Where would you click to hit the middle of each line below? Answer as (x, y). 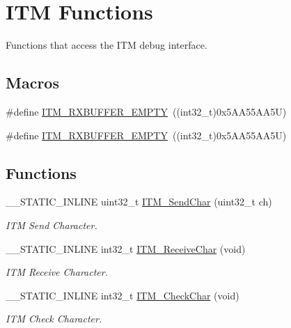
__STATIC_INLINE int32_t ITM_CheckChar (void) (123, 295)
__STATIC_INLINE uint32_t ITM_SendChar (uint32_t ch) (139, 202)
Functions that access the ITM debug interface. (107, 45)
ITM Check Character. (54, 319)
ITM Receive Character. (57, 272)
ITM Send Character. (52, 225)
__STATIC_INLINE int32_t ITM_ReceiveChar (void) (126, 248)
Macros (32, 83)
